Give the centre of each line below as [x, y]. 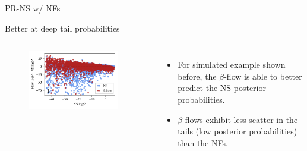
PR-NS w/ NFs [33, 8]
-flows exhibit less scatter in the [240, 119]
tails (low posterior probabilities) [238, 131]
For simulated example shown [232, 65]
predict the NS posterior [222, 88]
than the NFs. [203, 142]
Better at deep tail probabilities [62, 28]
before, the [197, 76]
